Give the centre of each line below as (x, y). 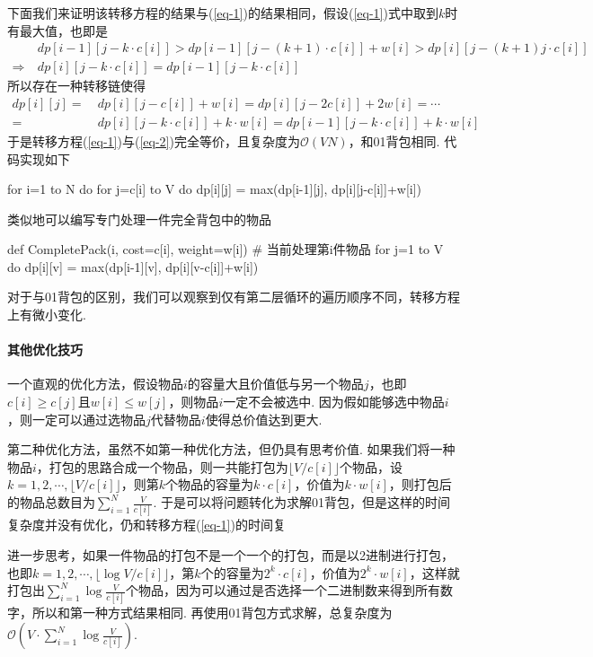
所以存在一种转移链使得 (76, 86)
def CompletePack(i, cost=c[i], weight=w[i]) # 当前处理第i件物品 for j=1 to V (226, 249)
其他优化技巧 (45, 350)
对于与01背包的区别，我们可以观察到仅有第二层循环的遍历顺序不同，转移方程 (234, 297)
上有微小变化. (47, 315)
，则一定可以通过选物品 (76, 419)
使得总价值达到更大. (264, 419)
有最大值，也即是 (58, 30)
